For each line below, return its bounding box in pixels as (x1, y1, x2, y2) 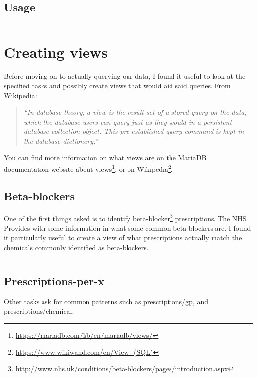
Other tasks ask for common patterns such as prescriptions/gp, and (4, 296, 209, 306)
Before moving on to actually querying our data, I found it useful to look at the (4, 71, 246, 81)
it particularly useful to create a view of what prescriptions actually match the (4, 232, 242, 243)
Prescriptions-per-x (4, 273, 104, 288)
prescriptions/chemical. (4, 306, 74, 316)
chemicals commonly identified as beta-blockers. (4, 242, 149, 252)
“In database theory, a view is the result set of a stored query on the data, (23, 107, 247, 117)
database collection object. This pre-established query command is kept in (23, 126, 244, 136)
